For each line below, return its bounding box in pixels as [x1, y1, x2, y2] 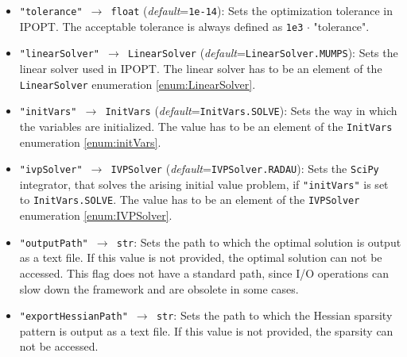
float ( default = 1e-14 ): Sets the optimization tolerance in [110, 2, 393, 18]
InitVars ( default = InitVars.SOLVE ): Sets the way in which [105, 102, 397, 119]
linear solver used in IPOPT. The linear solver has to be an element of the [19, 59, 382, 76]
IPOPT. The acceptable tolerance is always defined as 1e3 [19, 17, 304, 34]
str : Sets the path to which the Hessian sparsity [156, 307, 393, 324]
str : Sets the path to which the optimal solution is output [116, 233, 401, 250]
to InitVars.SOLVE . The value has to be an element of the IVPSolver [19, 191, 360, 208]
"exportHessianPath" [19, 311, 128, 323]
